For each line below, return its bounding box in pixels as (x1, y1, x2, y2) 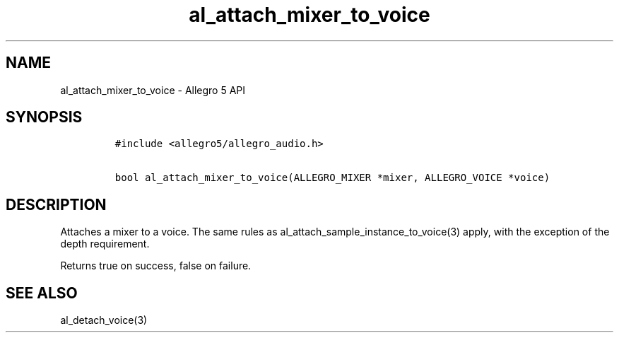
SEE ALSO (6, 284, 78, 302)
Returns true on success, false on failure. (60, 260, 252, 272)
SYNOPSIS (6, 108, 83, 127)
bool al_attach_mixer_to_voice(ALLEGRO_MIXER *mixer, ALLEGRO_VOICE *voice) (114, 172, 550, 184)
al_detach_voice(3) (60, 314, 148, 327)
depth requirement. (60, 238, 150, 250)
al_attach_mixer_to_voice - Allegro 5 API (60, 83, 246, 96)
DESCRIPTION (6, 195, 107, 214)
